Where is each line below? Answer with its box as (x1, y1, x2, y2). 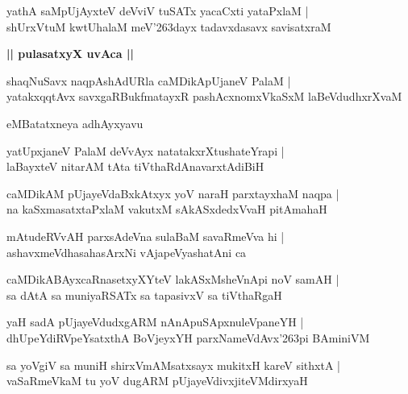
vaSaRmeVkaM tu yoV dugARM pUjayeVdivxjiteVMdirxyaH (6, 372, 308, 389)
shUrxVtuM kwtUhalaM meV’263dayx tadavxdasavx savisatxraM (6, 18, 331, 35)
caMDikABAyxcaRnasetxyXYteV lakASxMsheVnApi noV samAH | (6, 271, 339, 288)
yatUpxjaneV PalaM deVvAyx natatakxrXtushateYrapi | (6, 142, 285, 159)
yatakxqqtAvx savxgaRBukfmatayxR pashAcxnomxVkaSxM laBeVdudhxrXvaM (6, 88, 402, 105)
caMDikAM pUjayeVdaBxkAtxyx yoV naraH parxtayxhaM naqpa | (6, 185, 339, 201)
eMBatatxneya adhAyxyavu (6, 114, 144, 131)
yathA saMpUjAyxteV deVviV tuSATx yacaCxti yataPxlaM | (6, 2, 309, 19)
